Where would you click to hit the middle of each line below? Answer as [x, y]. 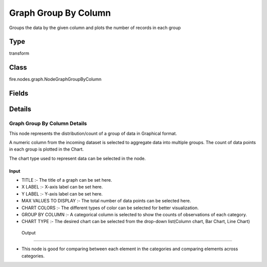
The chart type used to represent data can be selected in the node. [77, 158]
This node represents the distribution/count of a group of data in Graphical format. [93, 133]
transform [19, 53]
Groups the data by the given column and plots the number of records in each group [95, 28]
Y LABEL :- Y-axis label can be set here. [62, 194]
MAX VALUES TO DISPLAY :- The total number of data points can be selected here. [106, 201]
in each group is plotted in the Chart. [46, 149]
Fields [19, 94]
